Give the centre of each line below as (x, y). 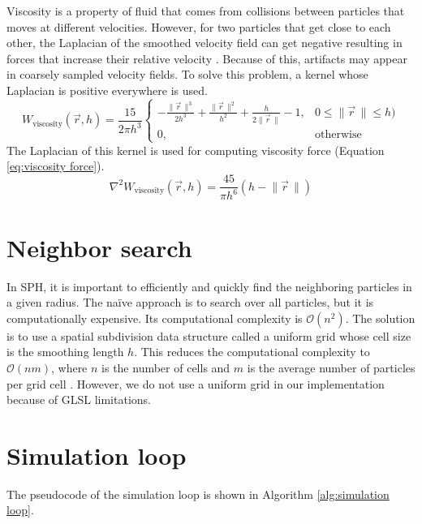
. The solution (380, 318)
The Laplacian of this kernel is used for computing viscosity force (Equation (196, 150)
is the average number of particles (331, 367)
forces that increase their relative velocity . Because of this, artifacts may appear (207, 58)
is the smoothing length (65, 352)
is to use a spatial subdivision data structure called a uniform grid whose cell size (209, 335)
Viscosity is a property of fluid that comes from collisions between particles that (206, 11)
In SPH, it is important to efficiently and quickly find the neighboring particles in (209, 286)
